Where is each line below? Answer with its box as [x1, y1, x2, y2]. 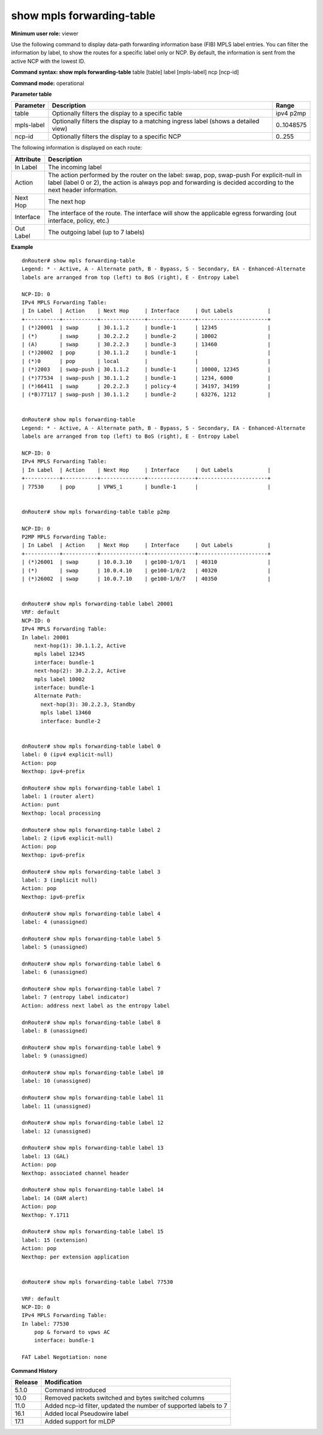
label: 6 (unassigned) [22, 969, 89, 976]
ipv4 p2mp [276, 109, 306, 118]
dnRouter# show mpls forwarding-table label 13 [22, 1144, 164, 1151]
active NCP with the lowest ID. [11, 57, 86, 65]
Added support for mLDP [44, 1418, 115, 1426]
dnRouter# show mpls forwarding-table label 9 [22, 1044, 161, 1051]
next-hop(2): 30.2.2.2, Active [33, 668, 126, 674]
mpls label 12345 [33, 651, 85, 657]
